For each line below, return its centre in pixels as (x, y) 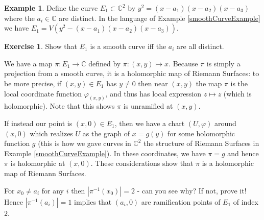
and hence (243, 153)
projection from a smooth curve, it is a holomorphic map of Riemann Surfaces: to (132, 73)
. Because (183, 63)
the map (209, 83)
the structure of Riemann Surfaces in (201, 143)
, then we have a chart (150, 123)
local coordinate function (43, 93)
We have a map (28, 63)
